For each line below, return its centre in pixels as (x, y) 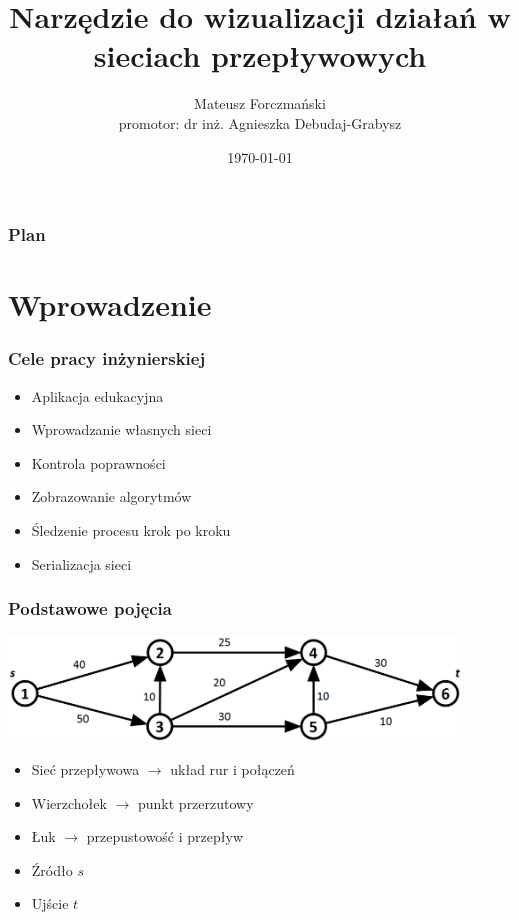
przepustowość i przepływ (164, 836)
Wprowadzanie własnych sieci (121, 429)
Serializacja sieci (81, 563)
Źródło (52, 869)
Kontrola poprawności (98, 462)
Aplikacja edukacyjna (97, 395)
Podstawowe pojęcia (90, 608)
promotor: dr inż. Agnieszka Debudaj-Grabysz (260, 122)
